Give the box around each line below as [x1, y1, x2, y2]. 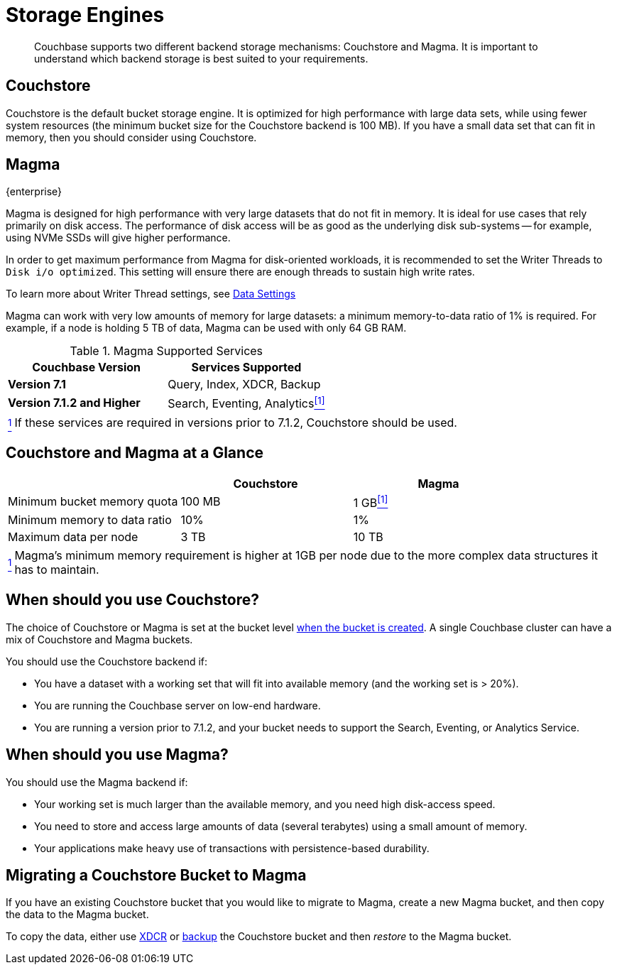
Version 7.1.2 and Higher [8, 396, 141, 410]
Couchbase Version [32, 360, 141, 375]
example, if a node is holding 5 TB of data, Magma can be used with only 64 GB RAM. [6, 322, 407, 334]
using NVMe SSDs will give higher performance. [6, 231, 231, 244]
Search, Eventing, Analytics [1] [168, 394, 325, 411]
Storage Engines [6, 3, 165, 27]
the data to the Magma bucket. [6, 908, 149, 921]
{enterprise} [6, 185, 62, 198]
